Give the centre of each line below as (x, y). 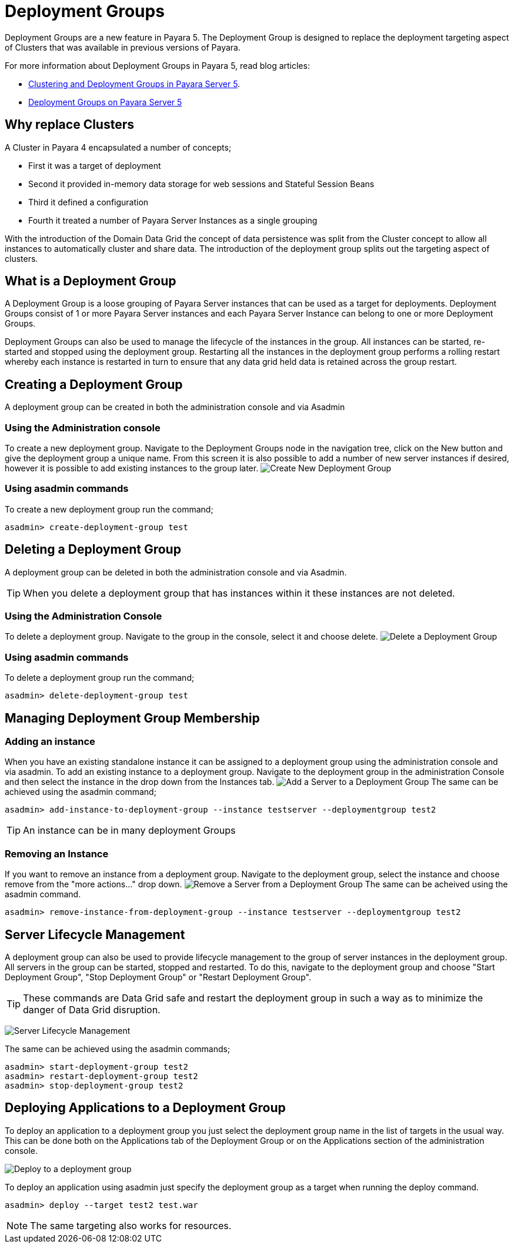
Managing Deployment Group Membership (132, 718)
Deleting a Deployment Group (93, 550)
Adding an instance (50, 741)
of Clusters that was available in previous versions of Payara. (123, 47)
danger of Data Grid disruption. (92, 1009)
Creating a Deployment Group (94, 384)
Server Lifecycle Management (95, 934)
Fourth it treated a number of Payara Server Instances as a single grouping (173, 220)
